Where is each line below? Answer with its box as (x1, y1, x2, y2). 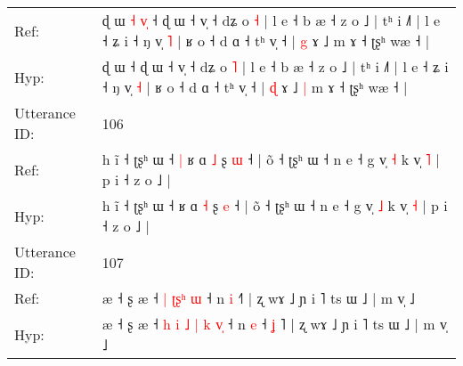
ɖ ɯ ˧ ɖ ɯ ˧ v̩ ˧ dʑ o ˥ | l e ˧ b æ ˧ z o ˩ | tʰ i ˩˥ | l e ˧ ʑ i (102, 56, 449, 77)
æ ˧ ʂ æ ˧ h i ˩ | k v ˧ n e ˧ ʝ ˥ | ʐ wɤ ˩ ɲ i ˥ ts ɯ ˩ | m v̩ (102, 313, 447, 334)
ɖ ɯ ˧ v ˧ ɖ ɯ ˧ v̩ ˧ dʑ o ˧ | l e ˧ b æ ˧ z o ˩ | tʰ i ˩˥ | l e (102, 10, 441, 30)
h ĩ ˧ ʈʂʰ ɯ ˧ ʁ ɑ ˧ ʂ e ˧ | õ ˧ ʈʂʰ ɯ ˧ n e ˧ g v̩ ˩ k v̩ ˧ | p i (102, 195, 448, 216)
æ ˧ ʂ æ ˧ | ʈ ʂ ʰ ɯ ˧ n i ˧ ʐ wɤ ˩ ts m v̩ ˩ (102, 288, 415, 308)
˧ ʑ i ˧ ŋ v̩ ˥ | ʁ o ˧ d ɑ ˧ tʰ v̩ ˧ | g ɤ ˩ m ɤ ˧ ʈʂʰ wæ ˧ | (102, 30, 430, 51)
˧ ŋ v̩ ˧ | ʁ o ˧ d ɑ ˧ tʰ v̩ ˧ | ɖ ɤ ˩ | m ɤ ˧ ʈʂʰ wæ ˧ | (102, 77, 408, 97)
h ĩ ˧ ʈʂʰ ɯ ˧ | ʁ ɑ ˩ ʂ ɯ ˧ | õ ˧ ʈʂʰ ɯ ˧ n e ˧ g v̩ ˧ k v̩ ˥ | (102, 149, 440, 169)
